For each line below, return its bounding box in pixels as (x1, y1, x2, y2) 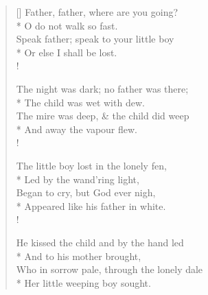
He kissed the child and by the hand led (16, 235, 184, 249)
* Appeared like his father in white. (16, 198, 166, 213)
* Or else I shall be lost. (16, 45, 117, 59)
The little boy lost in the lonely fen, (16, 158, 167, 172)
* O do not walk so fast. (16, 18, 118, 32)
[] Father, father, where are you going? (16, 5, 178, 19)
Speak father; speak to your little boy (16, 32, 174, 46)
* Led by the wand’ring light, (16, 172, 139, 186)
